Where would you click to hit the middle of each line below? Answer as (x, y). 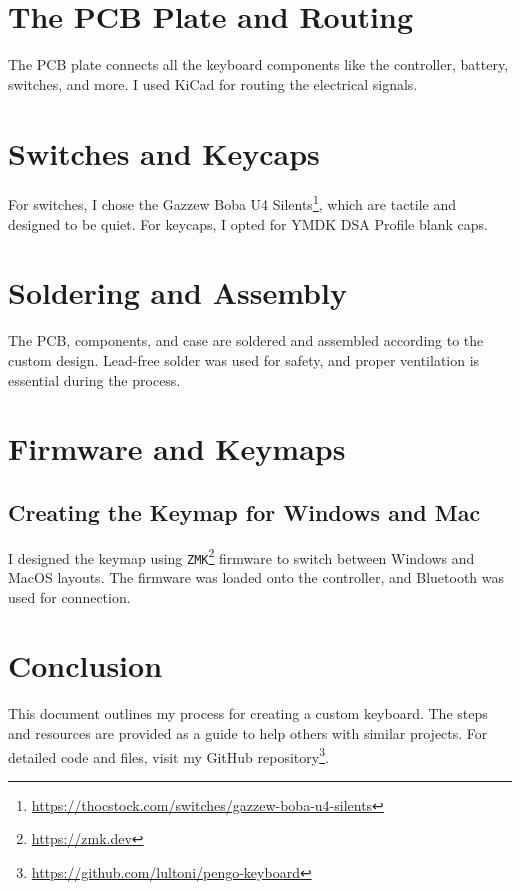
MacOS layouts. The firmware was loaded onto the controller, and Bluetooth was (256, 577)
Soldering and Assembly (177, 292)
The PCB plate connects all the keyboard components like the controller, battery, (258, 64)
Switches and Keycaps (164, 152)
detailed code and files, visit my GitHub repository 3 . (168, 755)
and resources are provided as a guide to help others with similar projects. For (248, 732)
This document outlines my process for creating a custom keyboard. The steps (248, 713)
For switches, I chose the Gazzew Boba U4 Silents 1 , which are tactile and (232, 203)
